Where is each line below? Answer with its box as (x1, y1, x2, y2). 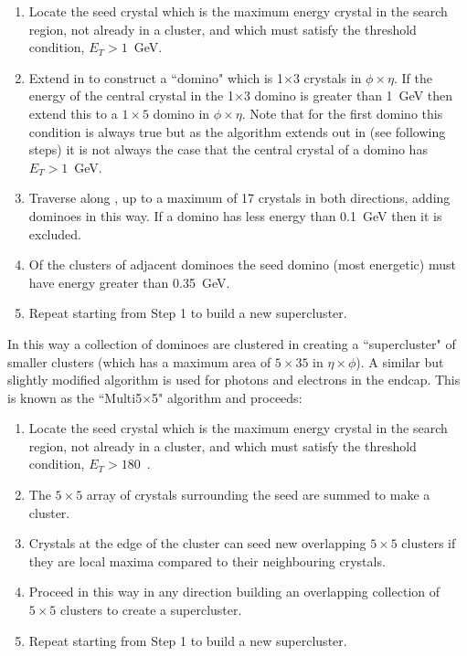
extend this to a (28, 103, 118, 122)
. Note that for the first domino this (241, 103, 443, 122)
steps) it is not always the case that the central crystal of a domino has (28, 140, 428, 159)
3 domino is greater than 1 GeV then (243, 86, 453, 105)
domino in (153, 103, 210, 122)
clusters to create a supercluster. (60, 600, 242, 619)
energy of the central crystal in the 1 (28, 86, 234, 105)
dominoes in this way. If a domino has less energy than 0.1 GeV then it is (28, 206, 442, 225)
